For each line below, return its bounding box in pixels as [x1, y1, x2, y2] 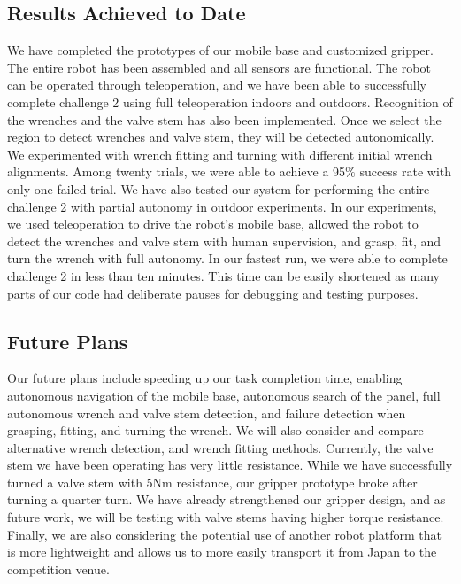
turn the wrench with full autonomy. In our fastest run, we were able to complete [7, 249, 448, 268]
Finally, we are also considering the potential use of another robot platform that [7, 525, 442, 543]
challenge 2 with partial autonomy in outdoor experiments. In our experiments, [7, 197, 437, 215]
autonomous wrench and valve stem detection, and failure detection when [7, 403, 406, 422]
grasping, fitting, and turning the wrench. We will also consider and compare [7, 421, 424, 440]
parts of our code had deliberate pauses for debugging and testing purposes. [7, 284, 419, 302]
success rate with [359, 162, 452, 181]
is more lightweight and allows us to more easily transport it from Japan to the [7, 542, 437, 561]
